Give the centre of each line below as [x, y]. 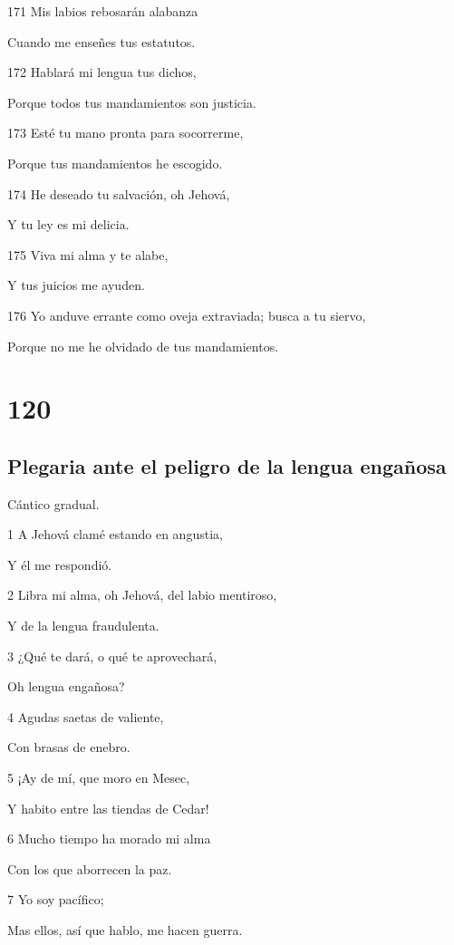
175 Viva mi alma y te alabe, [88, 254]
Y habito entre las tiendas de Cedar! [108, 808]
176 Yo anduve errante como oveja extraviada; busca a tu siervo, [187, 315]
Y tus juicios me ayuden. [76, 285]
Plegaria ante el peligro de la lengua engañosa [227, 465]
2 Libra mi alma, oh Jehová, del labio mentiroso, [142, 595]
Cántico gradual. [53, 503]
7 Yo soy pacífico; [56, 899]
